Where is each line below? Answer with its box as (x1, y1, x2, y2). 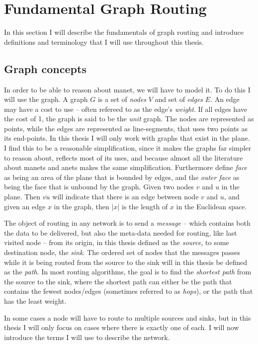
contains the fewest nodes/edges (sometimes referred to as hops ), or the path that (4, 286, 253, 296)
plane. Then (4, 191, 41, 202)
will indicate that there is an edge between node (52, 191, 199, 202)
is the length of (121, 201, 168, 211)
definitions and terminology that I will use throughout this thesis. (4, 36, 204, 47)
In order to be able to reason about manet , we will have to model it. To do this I (4, 84, 251, 94)
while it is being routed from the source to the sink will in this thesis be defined (4, 257, 248, 267)
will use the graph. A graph (4, 94, 88, 104)
